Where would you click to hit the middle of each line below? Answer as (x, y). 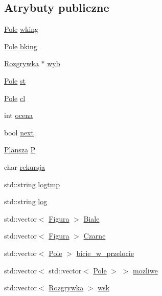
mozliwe (145, 270)
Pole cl (15, 98)
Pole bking (21, 46)
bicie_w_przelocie (105, 253)
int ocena (19, 115)
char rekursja (25, 166)
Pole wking (21, 29)
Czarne (95, 236)
